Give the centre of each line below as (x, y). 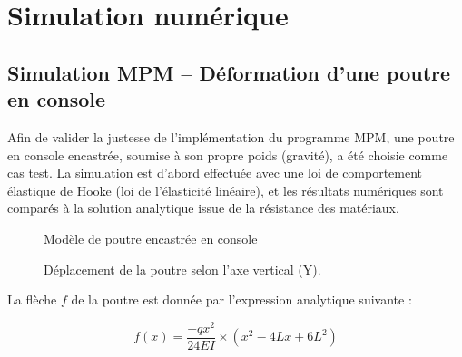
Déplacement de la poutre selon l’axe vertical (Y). (182, 269)
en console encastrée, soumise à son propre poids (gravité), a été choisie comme (228, 154)
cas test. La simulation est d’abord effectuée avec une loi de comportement (215, 173)
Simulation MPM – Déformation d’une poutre (229, 72)
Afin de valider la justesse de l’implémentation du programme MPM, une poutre (231, 136)
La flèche (32, 299)
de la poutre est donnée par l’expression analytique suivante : (241, 299)
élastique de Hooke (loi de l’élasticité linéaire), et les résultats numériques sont (226, 190)
